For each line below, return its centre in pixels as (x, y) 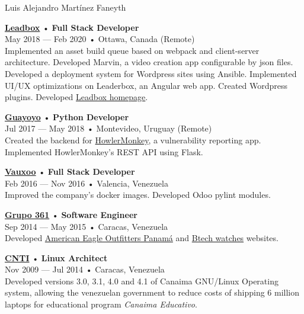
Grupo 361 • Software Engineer (71, 214)
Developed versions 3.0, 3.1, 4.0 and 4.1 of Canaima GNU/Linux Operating (142, 281)
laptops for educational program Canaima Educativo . (101, 304)
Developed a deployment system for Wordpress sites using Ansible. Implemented (151, 73)
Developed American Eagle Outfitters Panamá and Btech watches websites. (142, 238)
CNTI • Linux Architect (56, 257)
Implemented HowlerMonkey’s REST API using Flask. (104, 151)
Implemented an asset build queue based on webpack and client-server (132, 50)
